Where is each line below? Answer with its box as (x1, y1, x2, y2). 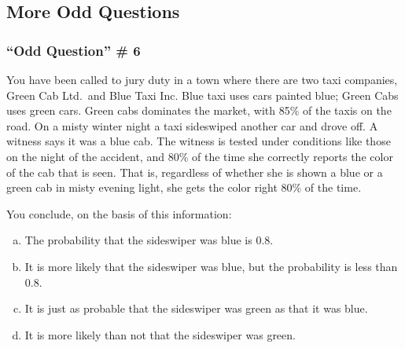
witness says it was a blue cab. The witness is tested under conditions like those (6, 133, 391, 149)
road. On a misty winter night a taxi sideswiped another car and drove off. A (6, 117, 378, 134)
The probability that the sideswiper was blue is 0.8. (24, 232, 274, 248)
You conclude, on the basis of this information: (6, 205, 232, 222)
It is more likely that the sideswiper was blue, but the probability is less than (24, 258, 398, 274)
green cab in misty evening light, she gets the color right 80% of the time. (6, 179, 362, 196)
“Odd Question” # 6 (6, 40, 141, 60)
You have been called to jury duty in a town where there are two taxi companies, (6, 71, 398, 87)
